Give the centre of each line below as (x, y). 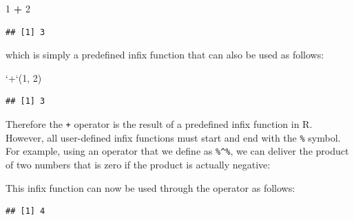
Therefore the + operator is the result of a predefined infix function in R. (159, 123)
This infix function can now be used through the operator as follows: (150, 187)
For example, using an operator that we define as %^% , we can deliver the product (177, 151)
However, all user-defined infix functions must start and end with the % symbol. (173, 137)
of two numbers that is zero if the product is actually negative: (138, 164)
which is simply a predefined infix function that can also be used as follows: (165, 55)
